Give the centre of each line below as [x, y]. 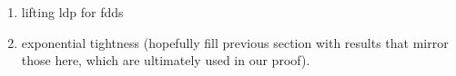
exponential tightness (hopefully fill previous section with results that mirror [235, 42]
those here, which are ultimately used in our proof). [166, 60]
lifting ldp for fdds [72, 12]
